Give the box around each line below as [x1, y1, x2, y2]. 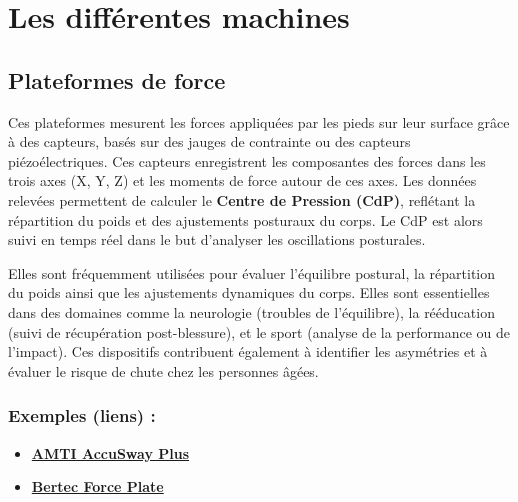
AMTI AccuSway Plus [31, 442, 190, 463]
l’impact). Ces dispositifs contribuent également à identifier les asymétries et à [8, 341, 488, 362]
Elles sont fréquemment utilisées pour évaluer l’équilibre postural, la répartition [8, 262, 496, 283]
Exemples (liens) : [8, 403, 156, 428]
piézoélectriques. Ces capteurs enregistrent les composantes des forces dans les [8, 150, 486, 171]
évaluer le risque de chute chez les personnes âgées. [8, 360, 319, 381]
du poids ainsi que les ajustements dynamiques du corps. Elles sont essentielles [8, 282, 490, 303]
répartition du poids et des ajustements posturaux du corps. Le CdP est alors [8, 209, 483, 230]
